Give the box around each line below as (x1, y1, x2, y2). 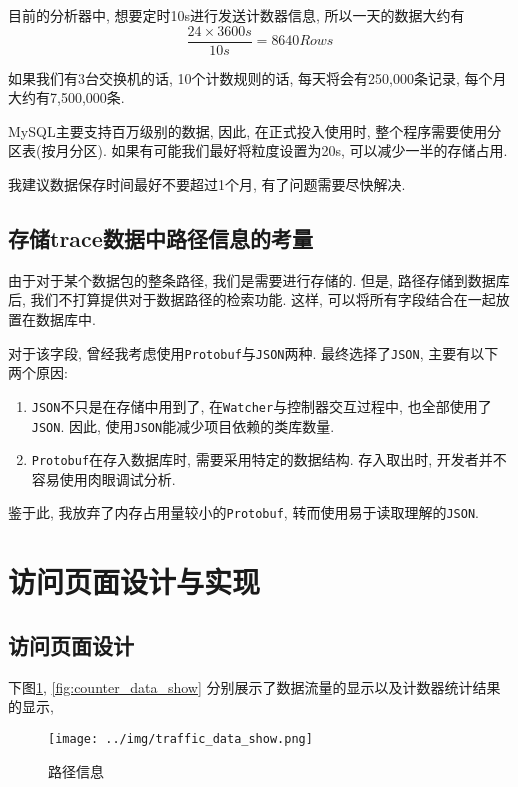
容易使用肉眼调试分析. (31, 468, 176, 489)
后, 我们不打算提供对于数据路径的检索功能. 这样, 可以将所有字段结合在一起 (8, 289, 496, 310)
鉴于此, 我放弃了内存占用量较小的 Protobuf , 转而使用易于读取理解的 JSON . (8, 502, 479, 523)
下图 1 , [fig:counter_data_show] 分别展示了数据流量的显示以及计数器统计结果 (8, 676, 501, 697)
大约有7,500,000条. (8, 87, 125, 108)
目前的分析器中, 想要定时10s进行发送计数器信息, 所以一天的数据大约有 (8, 5, 465, 25)
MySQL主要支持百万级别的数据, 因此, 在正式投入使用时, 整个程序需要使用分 (8, 120, 502, 141)
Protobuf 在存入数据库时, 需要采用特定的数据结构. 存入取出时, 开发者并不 (31, 449, 507, 470)
